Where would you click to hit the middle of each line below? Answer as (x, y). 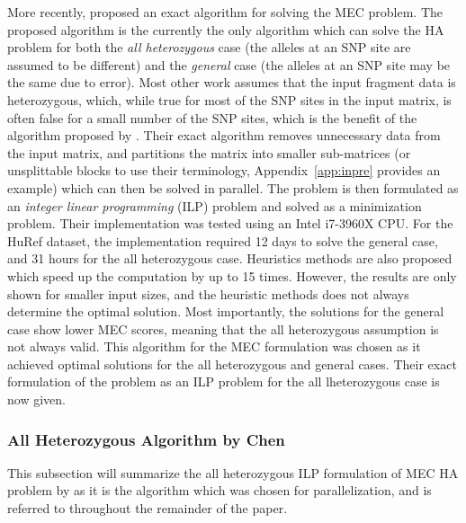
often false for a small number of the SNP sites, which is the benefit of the (212, 117)
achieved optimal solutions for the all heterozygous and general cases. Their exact (232, 363)
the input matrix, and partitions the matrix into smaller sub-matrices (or (209, 152)
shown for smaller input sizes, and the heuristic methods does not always (208, 293)
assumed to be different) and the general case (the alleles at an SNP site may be (229, 64)
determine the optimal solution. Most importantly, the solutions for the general (226, 311)
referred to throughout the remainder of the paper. (148, 508)
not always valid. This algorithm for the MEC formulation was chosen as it (214, 346)
